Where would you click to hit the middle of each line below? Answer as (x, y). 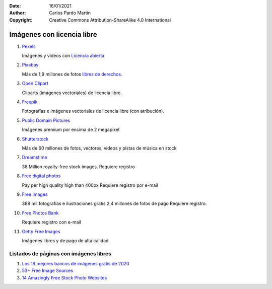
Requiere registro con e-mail (52, 222)
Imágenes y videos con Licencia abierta (63, 56)
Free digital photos (41, 176)
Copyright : (21, 20)
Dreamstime (35, 157)
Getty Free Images (41, 231)
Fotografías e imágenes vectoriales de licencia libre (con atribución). (93, 111)
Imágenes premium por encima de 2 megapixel (71, 130)
